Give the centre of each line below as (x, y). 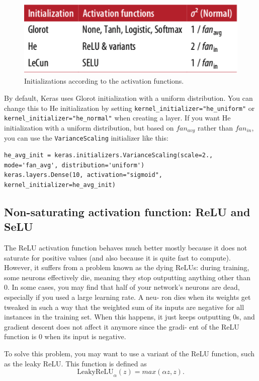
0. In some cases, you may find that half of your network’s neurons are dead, (122, 287)
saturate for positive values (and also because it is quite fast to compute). (117, 257)
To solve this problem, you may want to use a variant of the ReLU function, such (129, 353)
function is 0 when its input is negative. (65, 336)
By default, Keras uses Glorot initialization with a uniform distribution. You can (128, 98)
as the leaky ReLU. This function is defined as (75, 363)
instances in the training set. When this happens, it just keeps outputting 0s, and (129, 317)
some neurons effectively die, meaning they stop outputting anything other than (127, 277)
